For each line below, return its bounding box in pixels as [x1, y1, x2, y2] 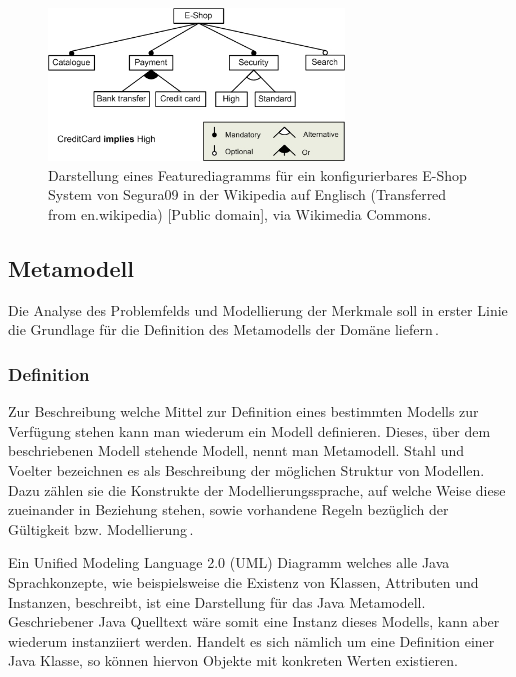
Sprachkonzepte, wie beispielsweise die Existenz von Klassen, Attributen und [8, 571, 479, 592]
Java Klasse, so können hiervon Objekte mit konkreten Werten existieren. [8, 650, 458, 671]
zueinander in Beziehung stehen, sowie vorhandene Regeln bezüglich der [8, 499, 449, 520]
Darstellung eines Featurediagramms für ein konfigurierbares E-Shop [48, 164, 467, 185]
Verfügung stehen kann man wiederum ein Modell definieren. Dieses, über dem [8, 420, 491, 441]
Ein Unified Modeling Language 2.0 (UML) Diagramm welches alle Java [8, 552, 450, 573]
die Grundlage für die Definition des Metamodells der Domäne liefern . [8, 319, 439, 340]
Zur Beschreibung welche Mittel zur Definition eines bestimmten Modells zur [8, 401, 479, 422]
